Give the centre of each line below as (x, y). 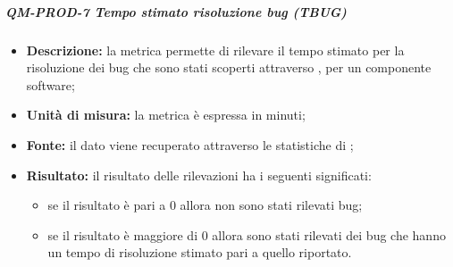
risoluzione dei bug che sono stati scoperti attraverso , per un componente (229, 67)
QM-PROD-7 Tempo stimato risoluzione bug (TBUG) (176, 11)
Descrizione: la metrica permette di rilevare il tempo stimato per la (215, 50)
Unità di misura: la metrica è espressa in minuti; (166, 115)
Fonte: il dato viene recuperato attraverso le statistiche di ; (190, 144)
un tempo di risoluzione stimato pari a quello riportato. (200, 252)
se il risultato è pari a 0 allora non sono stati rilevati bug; (205, 205)
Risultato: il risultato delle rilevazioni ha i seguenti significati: (199, 175)
